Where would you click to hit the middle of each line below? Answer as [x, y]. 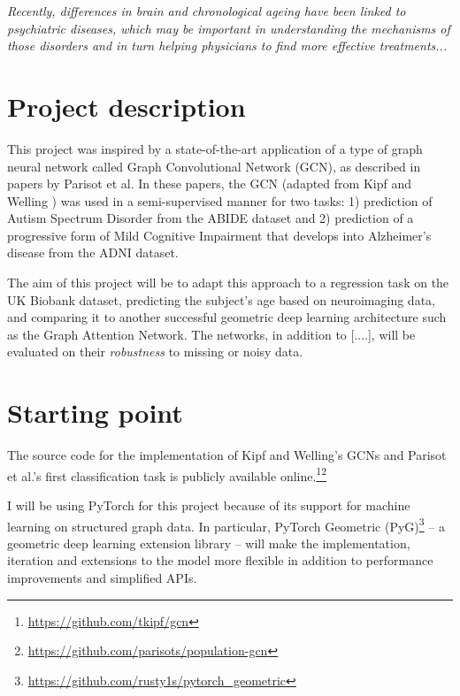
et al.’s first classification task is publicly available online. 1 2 [167, 474]
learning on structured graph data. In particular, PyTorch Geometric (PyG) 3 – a [226, 524]
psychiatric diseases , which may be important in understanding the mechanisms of [229, 28]
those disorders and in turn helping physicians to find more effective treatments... [227, 46]
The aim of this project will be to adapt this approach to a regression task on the [228, 283]
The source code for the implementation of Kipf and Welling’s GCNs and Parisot [227, 455]
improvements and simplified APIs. [102, 578]
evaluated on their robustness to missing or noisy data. [155, 352]
